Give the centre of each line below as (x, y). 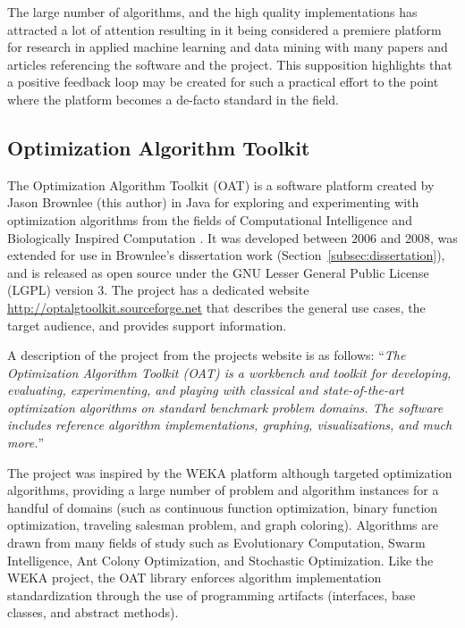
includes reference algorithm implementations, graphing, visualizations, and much (230, 425)
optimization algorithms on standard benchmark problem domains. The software (225, 407)
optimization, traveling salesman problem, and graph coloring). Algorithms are (223, 525)
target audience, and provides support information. (147, 325)
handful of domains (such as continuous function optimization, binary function (223, 507)
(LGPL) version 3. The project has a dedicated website (158, 290)
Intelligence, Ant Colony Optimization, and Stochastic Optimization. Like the (220, 560)
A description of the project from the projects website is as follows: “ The (207, 355)
